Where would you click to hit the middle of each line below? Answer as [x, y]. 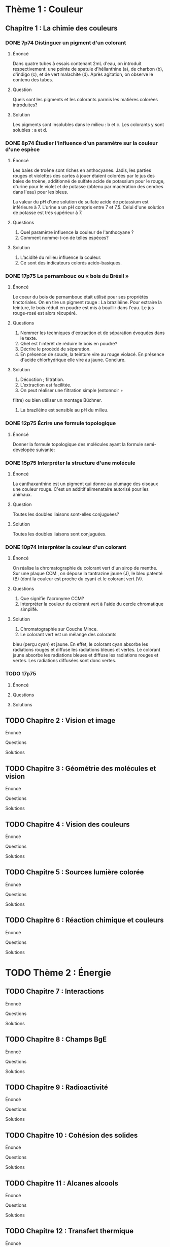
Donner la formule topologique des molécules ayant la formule [78, 444]
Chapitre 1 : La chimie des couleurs [61, 28]
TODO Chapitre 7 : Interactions [55, 991]
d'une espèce [23, 150]
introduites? [25, 105]
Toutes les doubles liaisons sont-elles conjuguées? [66, 514]
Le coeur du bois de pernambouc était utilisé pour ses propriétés [80, 297]
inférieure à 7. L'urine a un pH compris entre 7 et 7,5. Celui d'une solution [89, 207]
